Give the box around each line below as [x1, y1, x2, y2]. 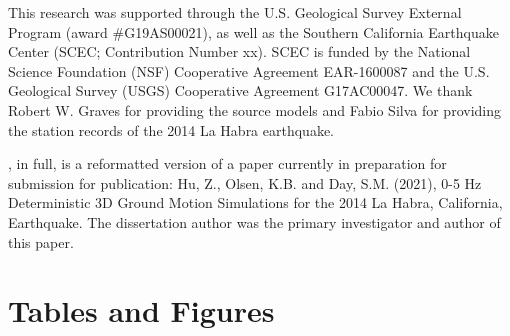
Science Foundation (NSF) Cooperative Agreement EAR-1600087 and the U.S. [8, 60, 490, 81]
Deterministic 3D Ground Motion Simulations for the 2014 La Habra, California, [8, 192, 503, 213]
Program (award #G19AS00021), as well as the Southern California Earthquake [8, 21, 499, 42]
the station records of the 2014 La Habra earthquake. [8, 119, 335, 140]
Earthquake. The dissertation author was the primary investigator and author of [8, 211, 501, 232]
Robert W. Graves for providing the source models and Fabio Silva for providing [8, 99, 501, 120]
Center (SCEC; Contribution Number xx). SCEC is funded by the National [8, 41, 471, 62]
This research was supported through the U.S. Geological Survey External [8, 2, 462, 22]
